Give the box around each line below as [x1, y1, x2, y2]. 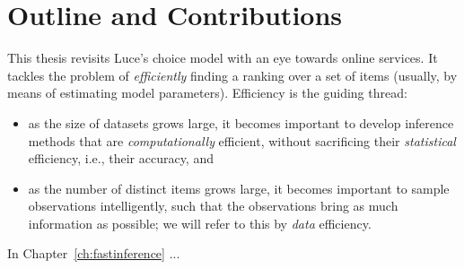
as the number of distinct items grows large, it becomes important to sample [28, 178, 450, 197]
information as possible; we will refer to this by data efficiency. [28, 213, 372, 232]
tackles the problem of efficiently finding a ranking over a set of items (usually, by [7, 65, 458, 84]
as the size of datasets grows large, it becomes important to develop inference [28, 113, 454, 132]
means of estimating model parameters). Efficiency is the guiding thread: [7, 83, 407, 102]
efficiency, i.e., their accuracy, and [28, 149, 214, 168]
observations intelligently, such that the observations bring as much [28, 196, 398, 215]
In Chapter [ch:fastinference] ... [7, 244, 180, 263]
